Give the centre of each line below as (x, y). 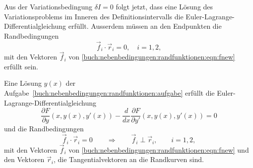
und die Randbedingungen (44, 129)
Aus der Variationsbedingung (48, 6)
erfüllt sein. (21, 66)
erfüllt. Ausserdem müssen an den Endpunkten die (145, 26)
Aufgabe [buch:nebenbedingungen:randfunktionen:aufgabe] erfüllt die (109, 93)
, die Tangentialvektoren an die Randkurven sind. (128, 159)
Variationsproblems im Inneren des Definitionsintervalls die (94, 16)
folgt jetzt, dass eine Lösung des (164, 6)
